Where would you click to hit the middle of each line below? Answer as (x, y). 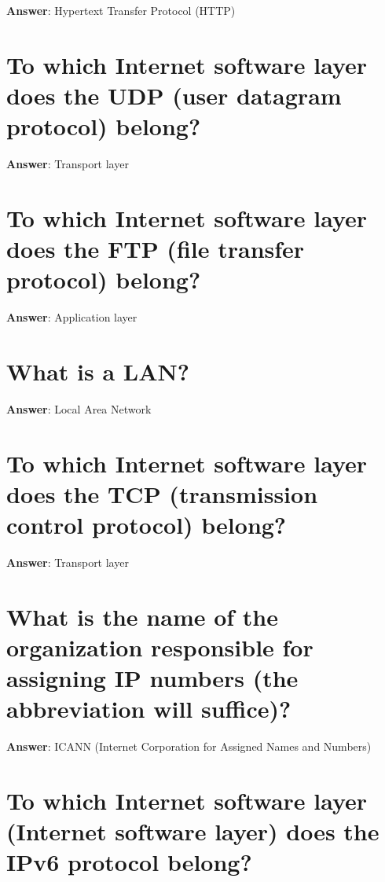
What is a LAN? (98, 371)
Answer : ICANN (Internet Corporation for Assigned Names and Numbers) (189, 746)
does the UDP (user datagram (174, 95)
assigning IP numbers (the (152, 678)
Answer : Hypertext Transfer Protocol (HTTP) (121, 10)
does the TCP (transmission (162, 493)
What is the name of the (142, 616)
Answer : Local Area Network (79, 408)
